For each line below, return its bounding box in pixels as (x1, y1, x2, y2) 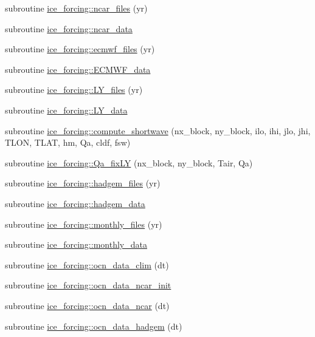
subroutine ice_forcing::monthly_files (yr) (5, 217, 162, 230)
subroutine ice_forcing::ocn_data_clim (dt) (5, 258, 169, 271)
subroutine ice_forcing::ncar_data (5, 22, 133, 35)
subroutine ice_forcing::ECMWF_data (5, 63, 151, 75)
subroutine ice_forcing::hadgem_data (5, 197, 145, 209)
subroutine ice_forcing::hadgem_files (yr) (5, 177, 161, 189)
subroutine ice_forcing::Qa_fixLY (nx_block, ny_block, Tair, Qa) (5, 156, 253, 169)
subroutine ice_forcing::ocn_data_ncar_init (5, 279, 171, 291)
